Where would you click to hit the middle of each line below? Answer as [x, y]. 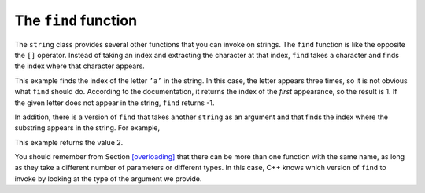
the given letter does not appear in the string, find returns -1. [115, 103]
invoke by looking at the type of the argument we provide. [108, 178]
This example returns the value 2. [69, 142]
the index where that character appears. [79, 66]
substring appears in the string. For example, [87, 128]
